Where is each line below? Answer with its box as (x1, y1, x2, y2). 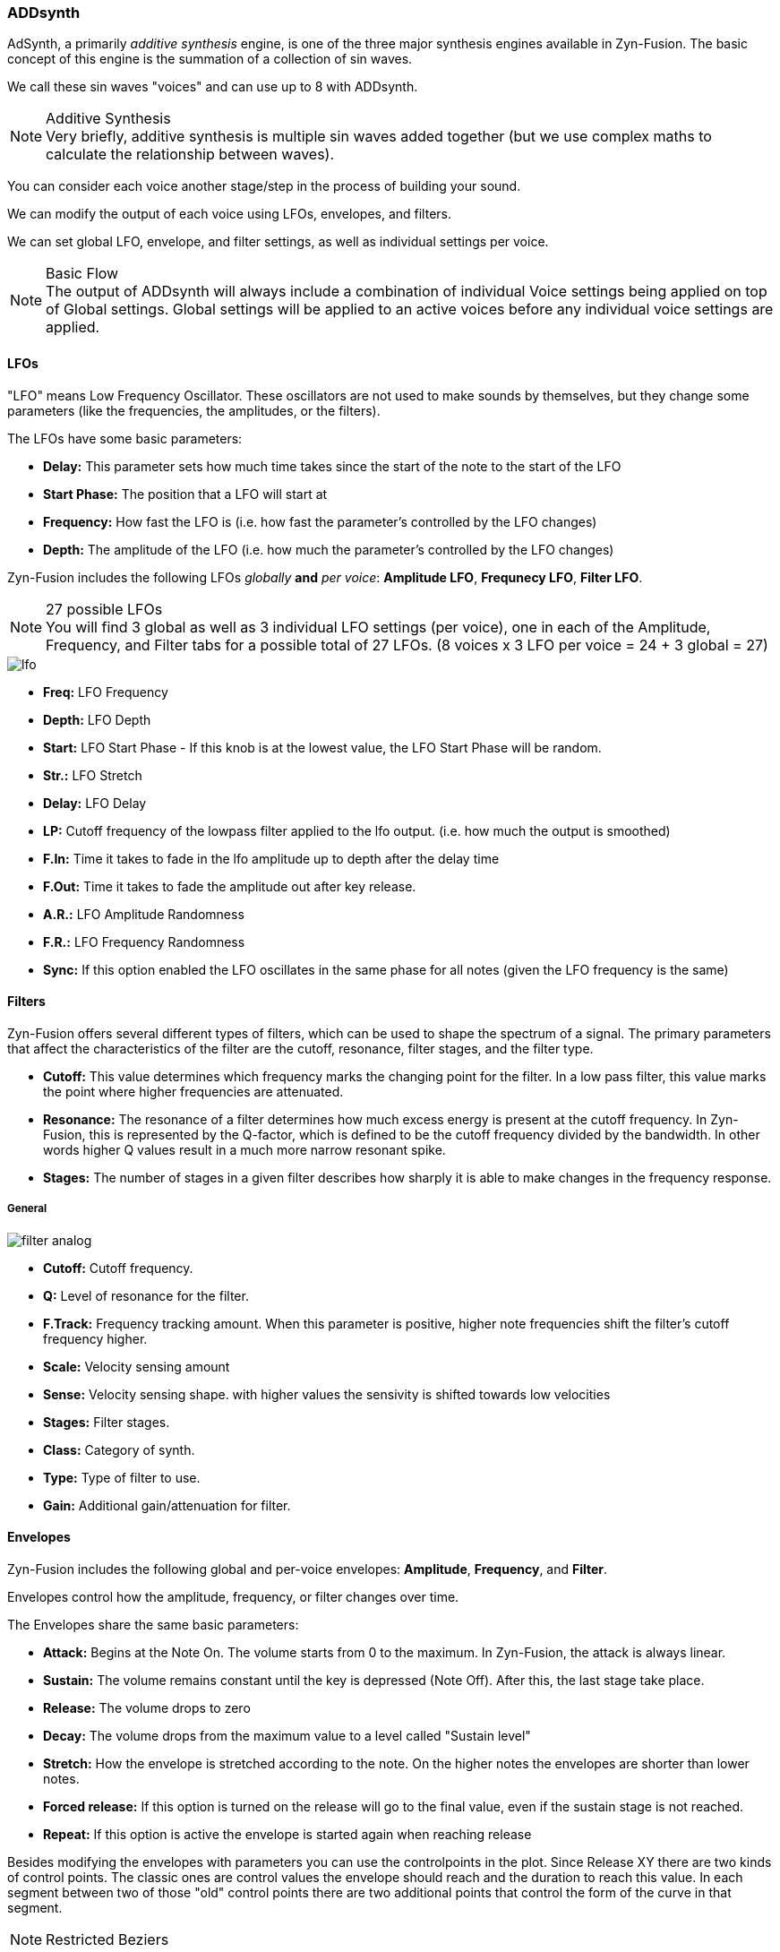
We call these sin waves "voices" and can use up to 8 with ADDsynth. (7, 79, 418, 95)
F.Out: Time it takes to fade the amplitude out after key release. (43, 878, 416, 894)
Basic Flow (46, 264, 119, 283)
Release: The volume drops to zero (43, 1699, 251, 1716)
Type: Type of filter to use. (43, 1469, 201, 1485)
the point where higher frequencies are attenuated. (43, 1083, 344, 1099)
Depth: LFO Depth (43, 711, 151, 727)
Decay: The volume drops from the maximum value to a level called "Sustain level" (43, 1727, 531, 1743)
